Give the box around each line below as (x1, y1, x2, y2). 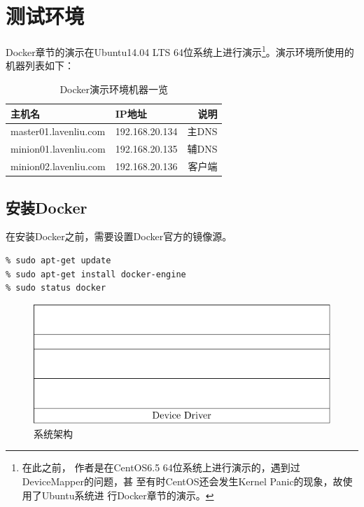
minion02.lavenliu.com (10, 159, 106, 174)
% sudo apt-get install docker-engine (6, 269, 186, 279)
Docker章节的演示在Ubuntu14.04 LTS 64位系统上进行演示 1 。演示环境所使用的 (6, 43, 354, 59)
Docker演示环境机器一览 (59, 81, 169, 96)
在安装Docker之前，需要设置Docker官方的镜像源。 (6, 229, 232, 244)
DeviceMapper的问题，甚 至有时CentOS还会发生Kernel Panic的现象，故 (22, 473, 343, 488)
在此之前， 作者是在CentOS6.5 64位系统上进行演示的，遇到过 (22, 460, 300, 475)
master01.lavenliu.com (10, 124, 106, 139)
